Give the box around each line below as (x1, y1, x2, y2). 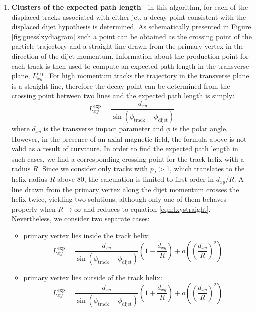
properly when (11, 203, 56, 214)
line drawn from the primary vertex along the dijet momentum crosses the (11, 184, 239, 194)
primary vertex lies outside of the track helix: (23, 272, 162, 283)
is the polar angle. (172, 123, 228, 134)
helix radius (11, 174, 48, 184)
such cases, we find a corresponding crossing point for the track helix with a (11, 153, 244, 164)
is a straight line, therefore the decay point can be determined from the (11, 80, 230, 91)
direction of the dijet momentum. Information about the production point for (11, 50, 249, 61)
